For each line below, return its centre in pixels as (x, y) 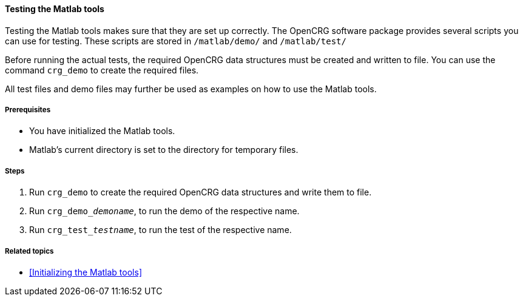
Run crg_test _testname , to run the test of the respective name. (160, 230)
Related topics (29, 251)
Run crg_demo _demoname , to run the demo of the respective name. (164, 211)
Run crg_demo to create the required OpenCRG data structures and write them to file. (201, 192)
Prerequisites (28, 110)
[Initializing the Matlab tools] (86, 272)
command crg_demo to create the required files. (102, 70)
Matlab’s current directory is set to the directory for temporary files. (164, 150)
